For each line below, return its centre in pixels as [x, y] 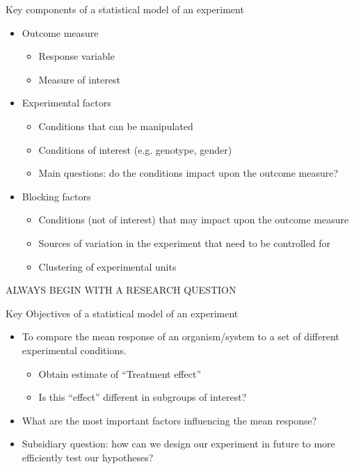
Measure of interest [79, 79]
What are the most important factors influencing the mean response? [169, 420]
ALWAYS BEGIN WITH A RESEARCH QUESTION [121, 290]
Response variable [77, 56]
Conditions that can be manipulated [116, 126]
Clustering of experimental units [107, 266]
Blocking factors [56, 196]
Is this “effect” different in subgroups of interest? [143, 397]
